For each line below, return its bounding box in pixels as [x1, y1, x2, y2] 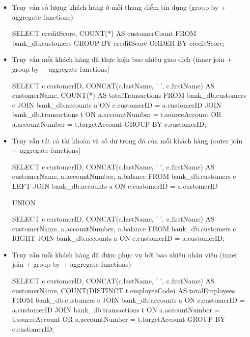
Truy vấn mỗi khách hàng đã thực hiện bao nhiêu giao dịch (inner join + [12, 54, 232, 64]
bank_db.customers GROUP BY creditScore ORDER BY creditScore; [12, 37, 225, 48]
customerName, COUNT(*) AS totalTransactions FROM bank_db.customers [12, 90, 246, 100]
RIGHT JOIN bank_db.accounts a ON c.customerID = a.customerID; [12, 233, 224, 243]
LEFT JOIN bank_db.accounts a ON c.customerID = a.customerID [12, 180, 218, 191]
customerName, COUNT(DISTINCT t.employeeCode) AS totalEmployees [12, 285, 235, 295]
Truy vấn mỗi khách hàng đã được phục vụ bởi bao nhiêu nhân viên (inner [12, 249, 238, 259]
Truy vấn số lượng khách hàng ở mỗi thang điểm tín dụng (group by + [12, 2, 226, 12]
